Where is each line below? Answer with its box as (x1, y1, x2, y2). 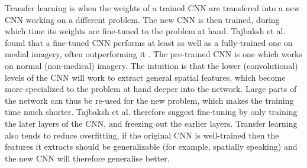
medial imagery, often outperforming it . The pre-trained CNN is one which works (5, 48, 302, 60)
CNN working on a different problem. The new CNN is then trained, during (5, 13, 280, 25)
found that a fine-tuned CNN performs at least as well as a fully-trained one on (5, 36, 293, 48)
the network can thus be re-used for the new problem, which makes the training (5, 94, 294, 106)
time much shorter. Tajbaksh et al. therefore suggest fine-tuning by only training (5, 106, 298, 118)
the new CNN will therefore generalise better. (5, 151, 170, 164)
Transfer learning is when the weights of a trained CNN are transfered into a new (5, 2, 300, 14)
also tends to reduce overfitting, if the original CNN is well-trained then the (5, 129, 279, 141)
